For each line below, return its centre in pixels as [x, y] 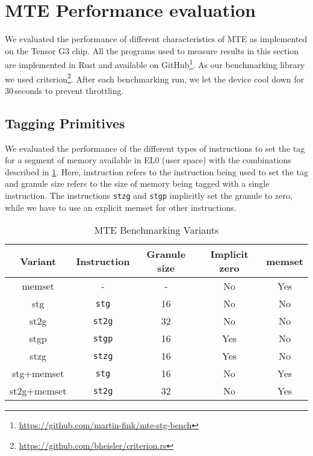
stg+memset [38, 373]
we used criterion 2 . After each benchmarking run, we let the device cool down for [154, 78]
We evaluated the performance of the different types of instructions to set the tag [155, 148]
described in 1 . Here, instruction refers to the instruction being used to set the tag [156, 171]
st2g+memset [38, 391]
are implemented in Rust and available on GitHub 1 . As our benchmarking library [155, 64]
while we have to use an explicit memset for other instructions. [121, 207]
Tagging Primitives [65, 123]
